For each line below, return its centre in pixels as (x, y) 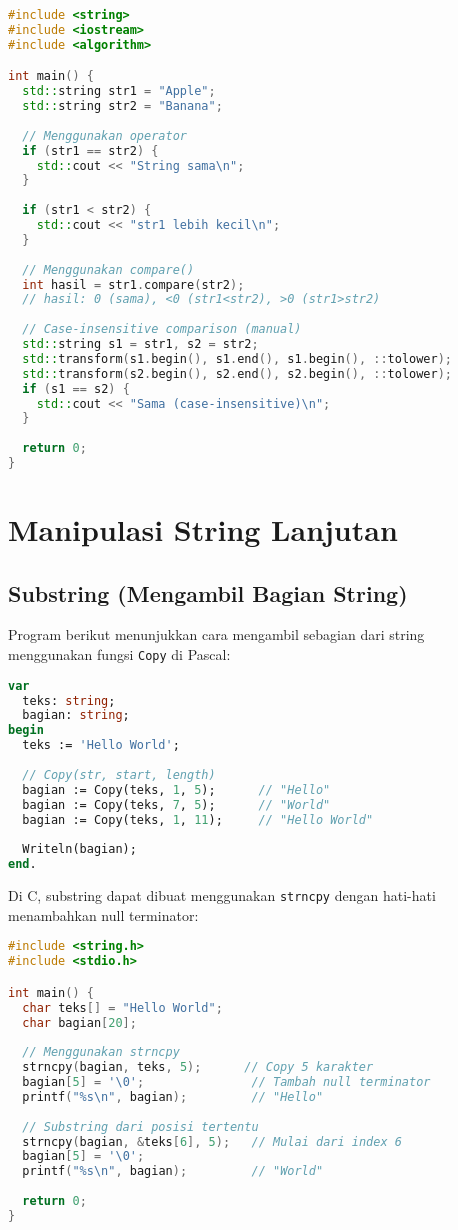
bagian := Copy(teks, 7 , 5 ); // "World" (176, 804)
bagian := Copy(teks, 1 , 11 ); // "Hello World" (198, 819)
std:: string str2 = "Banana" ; (122, 106)
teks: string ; (69, 700)
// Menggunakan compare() (108, 269)
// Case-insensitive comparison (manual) (162, 329)
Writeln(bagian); (79, 849)
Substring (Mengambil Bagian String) (208, 592)
